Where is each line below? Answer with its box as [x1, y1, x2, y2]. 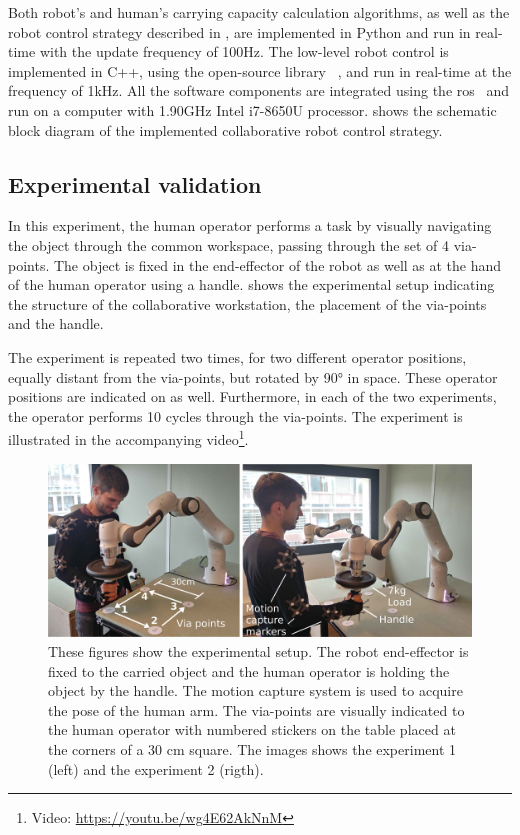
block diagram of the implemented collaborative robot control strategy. [8, 119, 443, 140]
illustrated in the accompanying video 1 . [8, 426, 249, 449]
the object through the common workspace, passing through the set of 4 [8, 234, 450, 255]
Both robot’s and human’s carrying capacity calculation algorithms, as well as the [8, 2, 510, 22]
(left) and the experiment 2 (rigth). [48, 758, 264, 779]
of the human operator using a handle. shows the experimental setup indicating [8, 274, 495, 295]
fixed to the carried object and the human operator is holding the [48, 660, 450, 681]
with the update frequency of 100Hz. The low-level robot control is [39, 41, 449, 62]
